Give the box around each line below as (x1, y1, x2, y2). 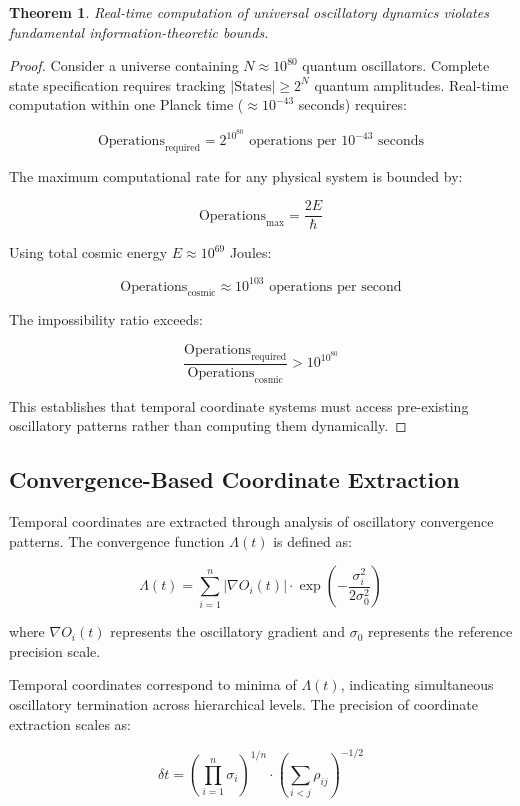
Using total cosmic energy (9, 242, 168, 263)
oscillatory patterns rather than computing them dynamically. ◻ (9, 415, 407, 436)
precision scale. (9, 640, 101, 661)
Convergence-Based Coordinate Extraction (9, 464, 460, 495)
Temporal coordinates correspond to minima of (9, 674, 297, 695)
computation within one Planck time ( (9, 94, 244, 115)
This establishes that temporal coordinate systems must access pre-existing (9, 395, 469, 416)
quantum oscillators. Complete (302, 55, 490, 76)
